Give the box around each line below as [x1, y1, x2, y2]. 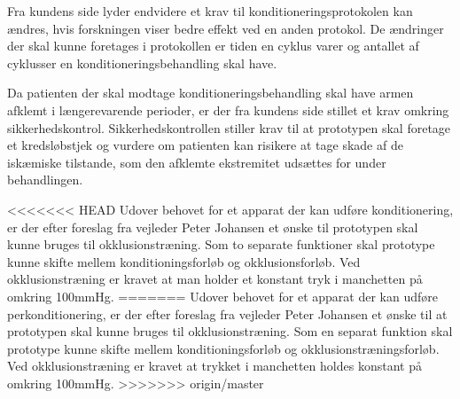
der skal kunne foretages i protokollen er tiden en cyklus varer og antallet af [7, 36, 419, 55]
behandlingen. [7, 170, 83, 189]
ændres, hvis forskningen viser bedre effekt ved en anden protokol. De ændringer [7, 19, 444, 37]
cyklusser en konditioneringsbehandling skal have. [7, 53, 277, 72]
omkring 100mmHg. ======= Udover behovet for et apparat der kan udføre [7, 286, 438, 305]
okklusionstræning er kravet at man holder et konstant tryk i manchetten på [7, 270, 423, 288]
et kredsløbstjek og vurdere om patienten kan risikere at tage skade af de [7, 136, 403, 154]
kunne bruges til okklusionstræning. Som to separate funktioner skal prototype [7, 235, 435, 254]
